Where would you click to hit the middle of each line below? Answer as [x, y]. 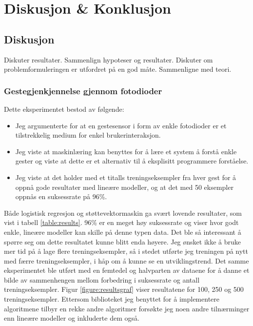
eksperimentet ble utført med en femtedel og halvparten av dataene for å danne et [127, 270]
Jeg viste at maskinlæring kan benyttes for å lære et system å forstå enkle [126, 151]
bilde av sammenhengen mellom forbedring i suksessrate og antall [102, 279]
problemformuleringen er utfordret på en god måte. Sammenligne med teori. [118, 69]
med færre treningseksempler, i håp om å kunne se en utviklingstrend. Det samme [126, 260]
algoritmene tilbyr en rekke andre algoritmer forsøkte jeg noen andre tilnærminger [127, 308]
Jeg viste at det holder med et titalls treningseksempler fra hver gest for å [126, 177]
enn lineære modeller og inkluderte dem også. [72, 318]
